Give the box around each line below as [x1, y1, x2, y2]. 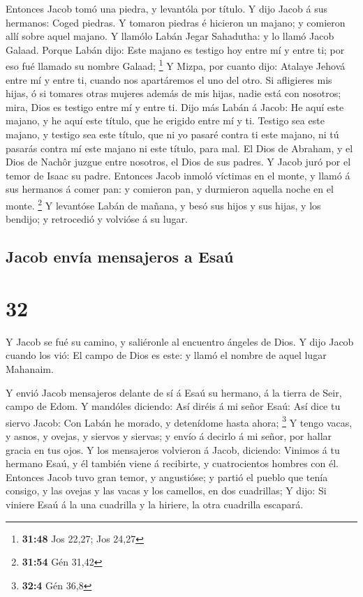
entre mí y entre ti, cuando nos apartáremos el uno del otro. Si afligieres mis [6, 72, 332, 87]
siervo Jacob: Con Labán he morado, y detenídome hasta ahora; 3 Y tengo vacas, [6, 413, 353, 429]
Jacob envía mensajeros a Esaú [6, 246, 234, 267]
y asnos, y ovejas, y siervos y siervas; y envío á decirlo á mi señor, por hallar [6, 428, 332, 443]
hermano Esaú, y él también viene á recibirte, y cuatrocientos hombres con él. [6, 456, 339, 471]
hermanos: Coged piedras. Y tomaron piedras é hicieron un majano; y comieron [6, 15, 346, 29]
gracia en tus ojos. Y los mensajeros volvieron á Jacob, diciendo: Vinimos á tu [6, 442, 340, 457]
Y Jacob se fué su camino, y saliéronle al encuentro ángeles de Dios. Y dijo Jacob [6, 334, 354, 348]
